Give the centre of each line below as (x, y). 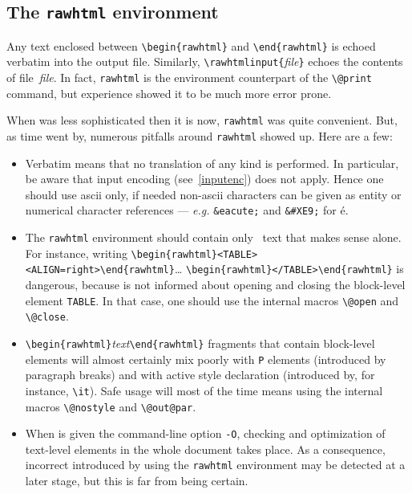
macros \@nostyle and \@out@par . (111, 406)
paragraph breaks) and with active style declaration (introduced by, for (200, 375)
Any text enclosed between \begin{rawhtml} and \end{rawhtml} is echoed (191, 45)
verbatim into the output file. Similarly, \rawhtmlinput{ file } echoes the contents (205, 61)
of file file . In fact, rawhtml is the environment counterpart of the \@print (189, 78)
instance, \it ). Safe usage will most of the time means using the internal (204, 390)
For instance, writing (76, 253)
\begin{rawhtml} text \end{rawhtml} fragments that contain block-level (200, 343)
